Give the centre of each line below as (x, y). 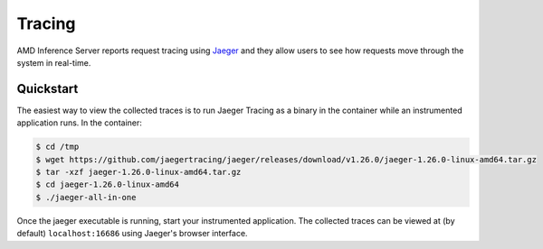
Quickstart (48, 89)
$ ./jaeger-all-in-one (86, 197)
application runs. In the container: (79, 123)
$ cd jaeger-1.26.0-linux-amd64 (108, 184)
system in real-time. (54, 62)
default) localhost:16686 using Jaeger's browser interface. (132, 234)
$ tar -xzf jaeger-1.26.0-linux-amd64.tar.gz (138, 172)
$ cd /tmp (57, 147)
